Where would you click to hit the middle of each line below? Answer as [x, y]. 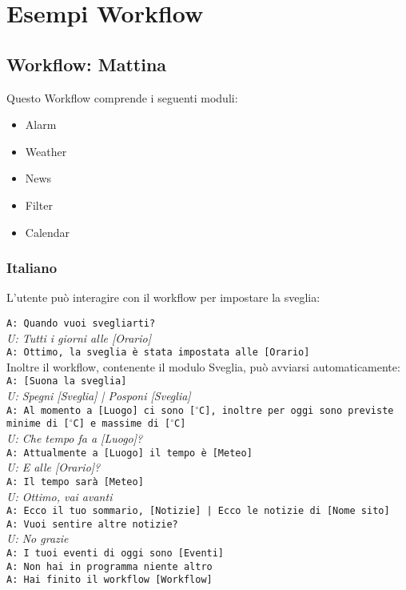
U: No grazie [38, 538]
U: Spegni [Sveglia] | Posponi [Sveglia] [99, 396]
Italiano [32, 268]
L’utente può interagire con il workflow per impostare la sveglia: [163, 297]
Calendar [48, 232]
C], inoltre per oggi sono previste [297, 410]
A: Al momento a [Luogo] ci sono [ [101, 410]
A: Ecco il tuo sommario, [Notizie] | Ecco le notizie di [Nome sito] [198, 511]
